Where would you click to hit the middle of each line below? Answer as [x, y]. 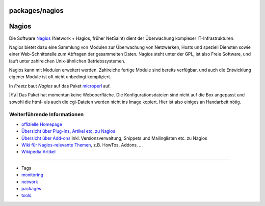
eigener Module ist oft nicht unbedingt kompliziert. [60, 77]
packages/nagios [36, 11]
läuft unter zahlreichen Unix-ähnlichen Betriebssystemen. [67, 61]
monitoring [32, 175]
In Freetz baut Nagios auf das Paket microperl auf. [60, 86]
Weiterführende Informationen [46, 115]
